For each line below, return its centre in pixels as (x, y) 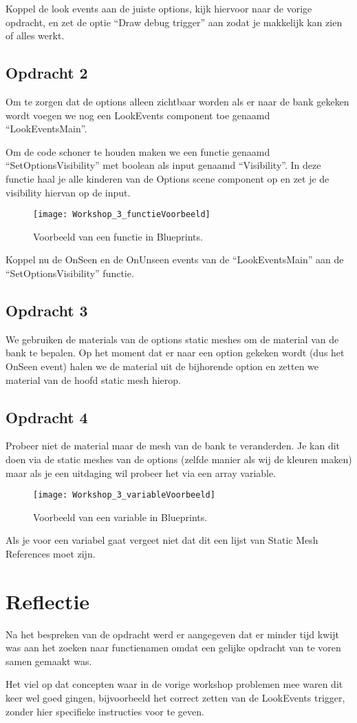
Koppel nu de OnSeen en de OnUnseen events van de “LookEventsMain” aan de (175, 259)
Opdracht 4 (47, 417)
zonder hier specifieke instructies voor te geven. (105, 711)
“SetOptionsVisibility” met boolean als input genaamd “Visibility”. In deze (163, 165)
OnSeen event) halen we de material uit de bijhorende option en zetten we (162, 366)
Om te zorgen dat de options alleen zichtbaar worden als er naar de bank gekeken (177, 101)
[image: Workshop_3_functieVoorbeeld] (122, 215)
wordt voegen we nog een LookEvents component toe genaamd (138, 115)
